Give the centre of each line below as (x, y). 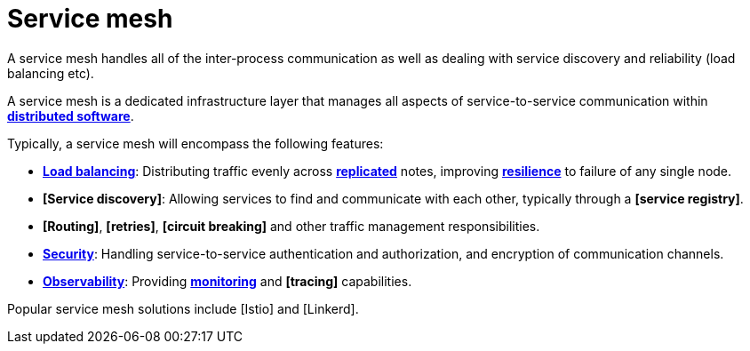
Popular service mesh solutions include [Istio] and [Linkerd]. (183, 308)
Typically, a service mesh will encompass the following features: (195, 143)
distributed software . (71, 116)
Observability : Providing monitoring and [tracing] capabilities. (227, 281)
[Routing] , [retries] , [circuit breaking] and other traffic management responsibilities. (291, 226)
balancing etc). (51, 73)
